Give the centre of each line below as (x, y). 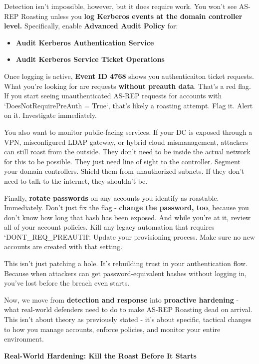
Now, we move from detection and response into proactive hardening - (122, 299)
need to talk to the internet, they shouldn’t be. (76, 181)
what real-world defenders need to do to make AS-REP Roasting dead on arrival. (128, 309)
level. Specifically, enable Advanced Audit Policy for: (91, 26)
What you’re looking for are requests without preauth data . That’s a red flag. (128, 86)
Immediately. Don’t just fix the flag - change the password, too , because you (127, 207)
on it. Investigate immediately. (50, 115)
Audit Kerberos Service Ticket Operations (90, 59)
